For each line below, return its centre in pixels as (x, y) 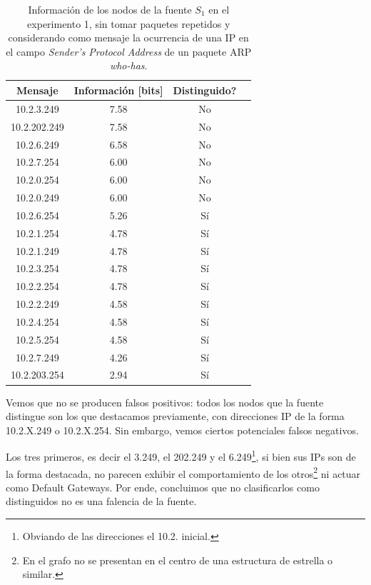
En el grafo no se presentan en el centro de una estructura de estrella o (178, 560)
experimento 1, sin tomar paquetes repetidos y (129, 23)
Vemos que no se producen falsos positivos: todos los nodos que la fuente (165, 402)
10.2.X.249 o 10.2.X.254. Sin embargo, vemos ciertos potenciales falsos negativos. (182, 430)
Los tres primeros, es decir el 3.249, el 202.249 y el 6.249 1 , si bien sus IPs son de (181, 455)
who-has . (128, 65)
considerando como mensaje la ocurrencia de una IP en (128, 37)
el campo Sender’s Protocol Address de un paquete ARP (129, 51)
